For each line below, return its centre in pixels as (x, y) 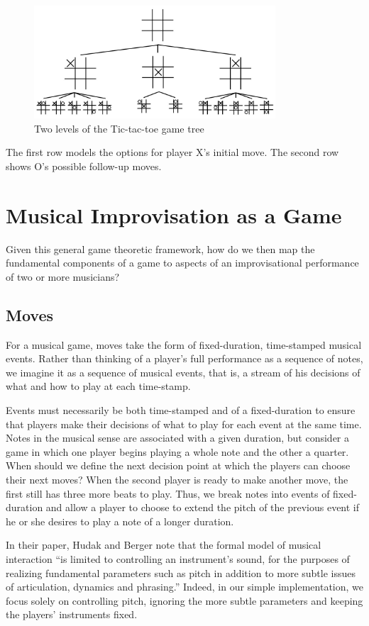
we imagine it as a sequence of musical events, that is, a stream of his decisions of (183, 372)
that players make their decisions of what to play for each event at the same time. (184, 424)
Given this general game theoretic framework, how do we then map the (160, 248)
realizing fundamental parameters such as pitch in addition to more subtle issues (181, 572)
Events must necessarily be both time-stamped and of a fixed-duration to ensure (181, 410)
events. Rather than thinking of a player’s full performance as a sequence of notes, (184, 358)
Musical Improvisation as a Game (174, 214)
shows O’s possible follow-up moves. (84, 166)
